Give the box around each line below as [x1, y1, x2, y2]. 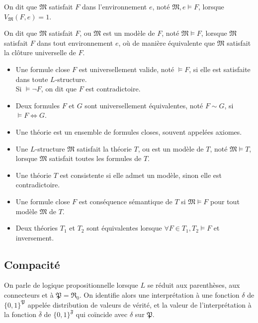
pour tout [210, 196, 240, 206]
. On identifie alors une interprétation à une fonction [79, 290, 240, 300]
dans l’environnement [82, 1, 147, 11]
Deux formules [15, 100, 60, 110]
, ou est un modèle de [138, 143, 204, 154]
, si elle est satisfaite [189, 64, 251, 74]
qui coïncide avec [76, 309, 128, 320]
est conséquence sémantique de [79, 196, 172, 206]
